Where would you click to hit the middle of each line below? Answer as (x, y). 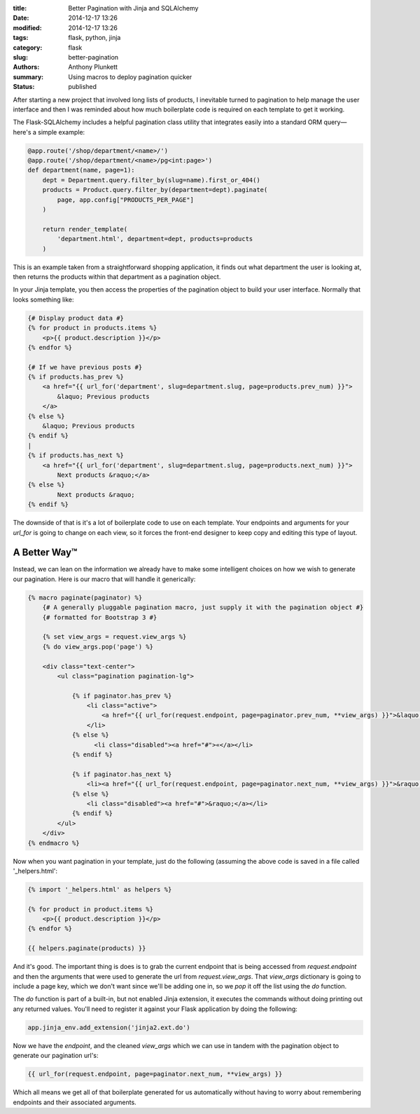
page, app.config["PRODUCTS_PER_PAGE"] (125, 199)
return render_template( (85, 229)
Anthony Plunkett (93, 67)
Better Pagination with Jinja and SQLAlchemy (133, 8)
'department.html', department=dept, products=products (155, 239)
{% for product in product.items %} (91, 909)
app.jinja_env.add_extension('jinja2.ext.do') (109, 1027)
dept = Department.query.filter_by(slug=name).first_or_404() (151, 180)
